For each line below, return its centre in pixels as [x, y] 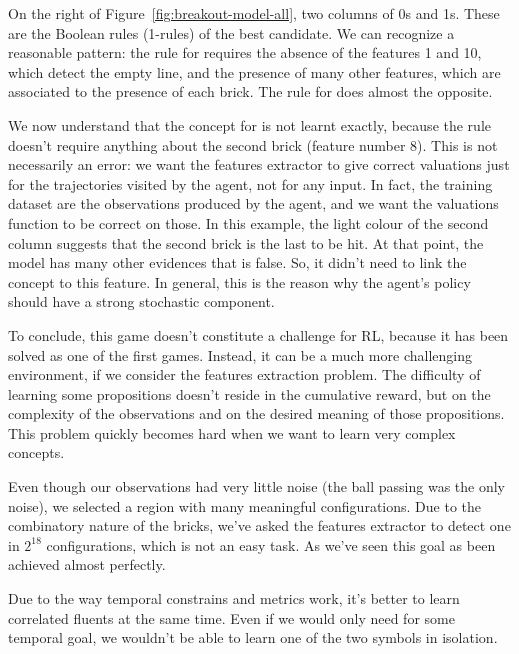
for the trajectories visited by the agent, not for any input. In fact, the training [250, 183]
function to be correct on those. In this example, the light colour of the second [248, 222]
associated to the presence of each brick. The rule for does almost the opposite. [250, 91]
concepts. [36, 452]
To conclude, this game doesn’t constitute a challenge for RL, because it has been [258, 334]
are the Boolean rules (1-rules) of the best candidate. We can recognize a [231, 32]
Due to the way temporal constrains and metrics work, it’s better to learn [234, 598]
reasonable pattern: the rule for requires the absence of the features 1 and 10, [245, 52]
